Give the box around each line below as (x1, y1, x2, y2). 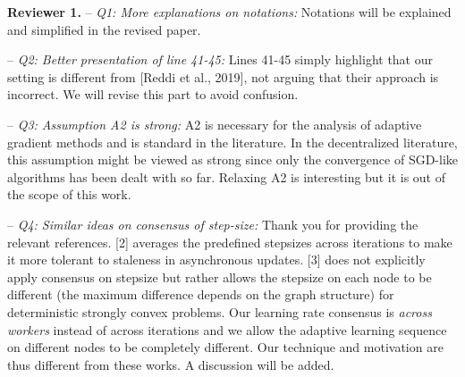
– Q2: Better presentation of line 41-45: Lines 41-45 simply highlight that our (7, 50, 433, 69)
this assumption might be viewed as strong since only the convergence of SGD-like (7, 150, 459, 169)
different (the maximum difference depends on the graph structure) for (7, 285, 394, 304)
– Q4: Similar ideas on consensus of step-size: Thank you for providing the (7, 214, 418, 233)
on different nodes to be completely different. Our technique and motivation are (7, 338, 444, 356)
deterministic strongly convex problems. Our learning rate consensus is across (7, 302, 432, 321)
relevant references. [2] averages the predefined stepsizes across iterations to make (7, 232, 452, 251)
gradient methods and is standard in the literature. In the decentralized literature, (7, 132, 458, 151)
